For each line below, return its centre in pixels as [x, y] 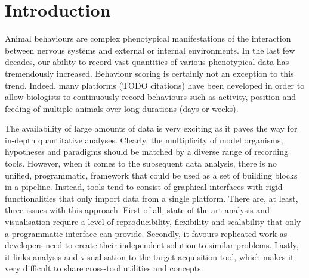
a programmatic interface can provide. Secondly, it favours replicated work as [146, 233]
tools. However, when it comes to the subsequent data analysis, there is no [141, 163]
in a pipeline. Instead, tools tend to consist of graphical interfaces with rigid [144, 187]
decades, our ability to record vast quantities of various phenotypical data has [147, 62]
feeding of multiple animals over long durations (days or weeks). [122, 108]
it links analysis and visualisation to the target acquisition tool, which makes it [149, 256]
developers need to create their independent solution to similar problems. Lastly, [152, 245]
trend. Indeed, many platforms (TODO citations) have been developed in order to [155, 85]
